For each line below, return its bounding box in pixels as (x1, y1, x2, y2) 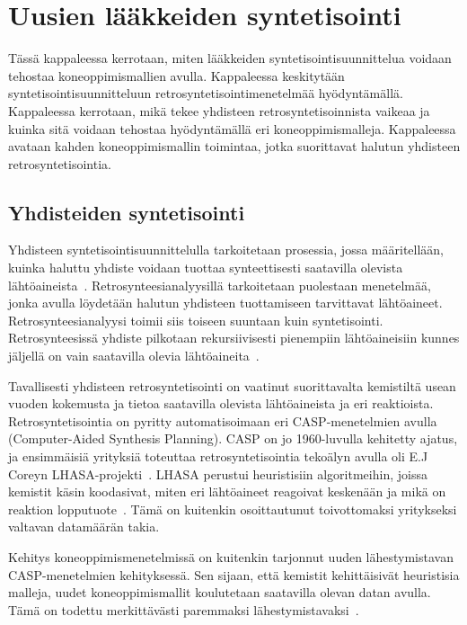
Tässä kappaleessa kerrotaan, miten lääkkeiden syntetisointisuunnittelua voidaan (8, 49, 452, 67)
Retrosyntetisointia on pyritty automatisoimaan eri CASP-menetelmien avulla (8, 411, 437, 430)
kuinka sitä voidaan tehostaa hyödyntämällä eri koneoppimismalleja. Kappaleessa (8, 119, 456, 138)
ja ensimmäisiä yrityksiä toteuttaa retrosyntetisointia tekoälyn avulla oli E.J (8, 447, 428, 466)
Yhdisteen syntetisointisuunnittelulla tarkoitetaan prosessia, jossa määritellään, (8, 240, 445, 259)
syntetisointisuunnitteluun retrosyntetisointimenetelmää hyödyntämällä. (8, 84, 403, 103)
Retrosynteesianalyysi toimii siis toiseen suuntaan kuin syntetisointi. (8, 310, 383, 329)
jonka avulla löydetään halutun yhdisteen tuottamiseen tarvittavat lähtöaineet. (8, 293, 443, 312)
